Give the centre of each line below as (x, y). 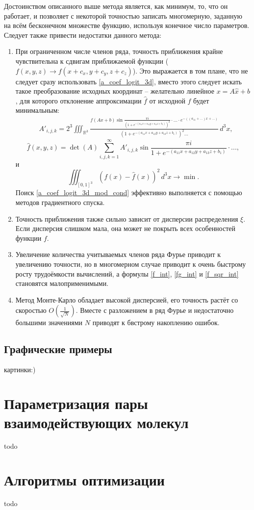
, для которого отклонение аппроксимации (78, 100)
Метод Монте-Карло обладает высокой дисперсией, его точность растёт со (127, 299)
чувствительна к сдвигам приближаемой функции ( (92, 61)
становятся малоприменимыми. (62, 283)
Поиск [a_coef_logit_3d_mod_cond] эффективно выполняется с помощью (129, 192)
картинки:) (20, 370)
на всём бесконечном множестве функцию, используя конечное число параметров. (127, 25)
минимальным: (38, 110)
